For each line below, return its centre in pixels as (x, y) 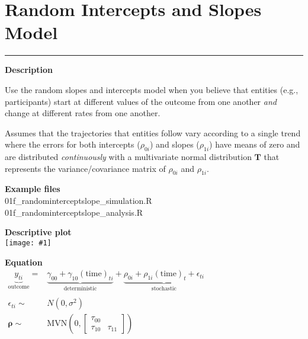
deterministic (80, 288)
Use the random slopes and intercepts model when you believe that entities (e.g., (152, 89)
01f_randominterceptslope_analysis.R (74, 212)
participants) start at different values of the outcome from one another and (141, 101)
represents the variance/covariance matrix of (85, 168)
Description (29, 70)
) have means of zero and (255, 144)
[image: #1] (28, 243)
